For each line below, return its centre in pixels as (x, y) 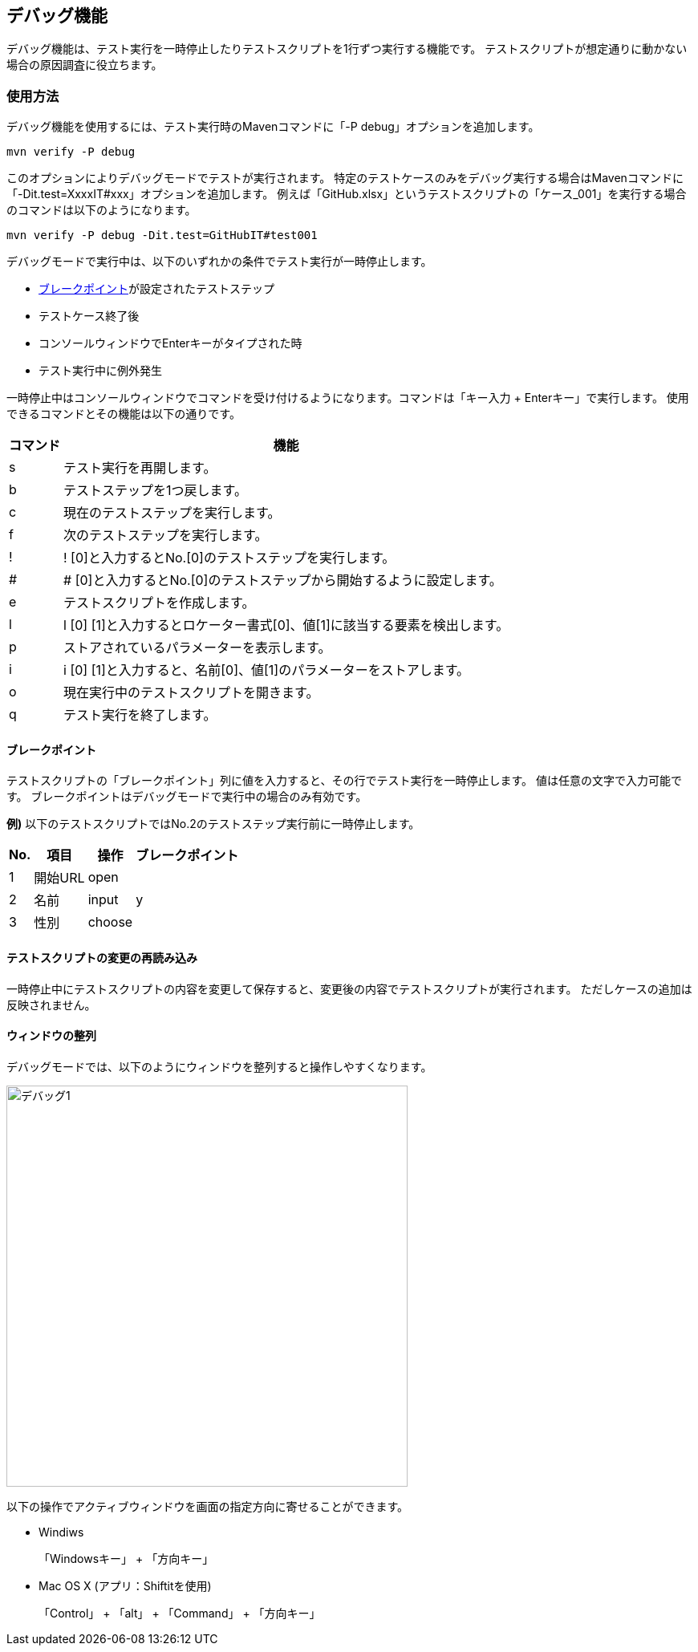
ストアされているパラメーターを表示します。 (197, 648)
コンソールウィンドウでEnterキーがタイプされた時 (170, 343)
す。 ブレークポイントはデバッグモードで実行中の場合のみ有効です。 (187, 797)
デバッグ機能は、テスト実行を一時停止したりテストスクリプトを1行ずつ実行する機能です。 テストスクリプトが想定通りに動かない (347, 49)
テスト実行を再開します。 (140, 468)
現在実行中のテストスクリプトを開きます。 (191, 693)
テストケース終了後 (89, 316)
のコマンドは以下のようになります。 (101, 210)
